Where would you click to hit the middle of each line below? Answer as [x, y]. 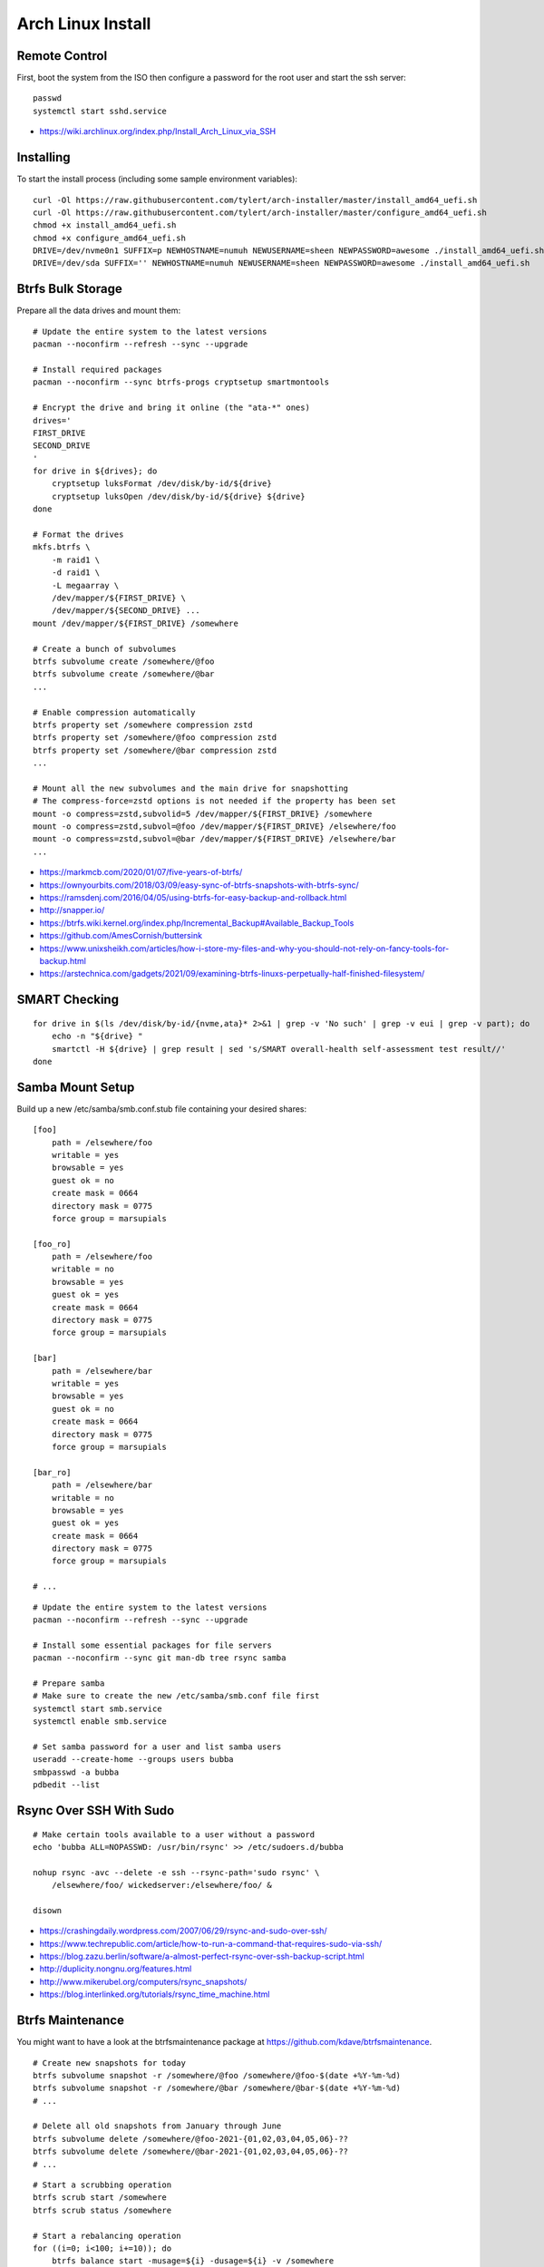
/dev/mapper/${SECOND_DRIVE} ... [126, 611]
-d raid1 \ [76, 573]
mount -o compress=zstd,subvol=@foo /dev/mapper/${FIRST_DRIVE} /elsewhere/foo [214, 827]
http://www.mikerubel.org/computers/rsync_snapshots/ [143, 1981]
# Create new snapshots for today [109, 2063]
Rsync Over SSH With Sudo [96, 1810]
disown [48, 1910]
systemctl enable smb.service [100, 1722]
